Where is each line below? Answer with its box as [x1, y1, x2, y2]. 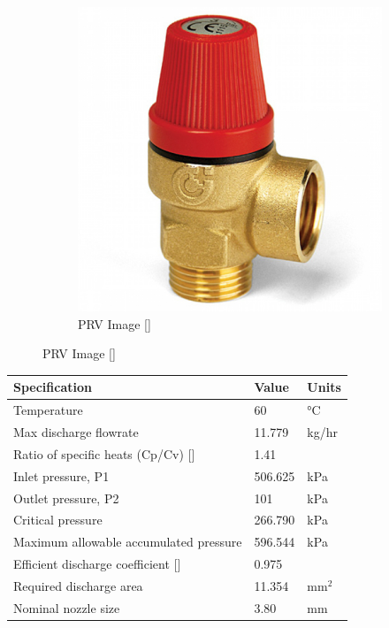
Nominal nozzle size [13, 598, 120, 617]
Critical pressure [13, 510, 103, 529]
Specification [13, 378, 92, 396]
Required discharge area [13, 576, 143, 594]
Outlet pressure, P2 [13, 488, 119, 507]
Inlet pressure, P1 [13, 466, 110, 485]
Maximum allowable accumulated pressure [13, 532, 242, 551]
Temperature [13, 401, 83, 419]
